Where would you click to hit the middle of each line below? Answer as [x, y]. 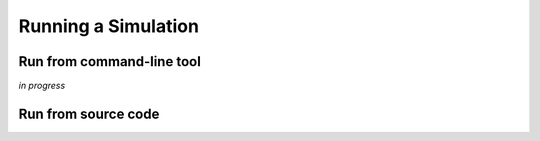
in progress [42, 86]
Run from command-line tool [110, 61]
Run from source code [89, 113]
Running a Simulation [109, 26]
